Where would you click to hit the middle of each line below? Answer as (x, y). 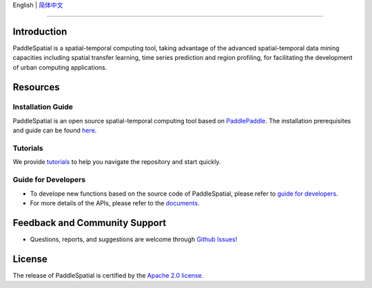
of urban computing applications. (60, 67)
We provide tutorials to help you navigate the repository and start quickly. (117, 162)
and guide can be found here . (55, 130)
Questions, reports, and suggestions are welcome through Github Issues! (134, 239)
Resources (36, 87)
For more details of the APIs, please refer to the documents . (115, 203)
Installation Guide (43, 107)
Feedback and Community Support (90, 223)
